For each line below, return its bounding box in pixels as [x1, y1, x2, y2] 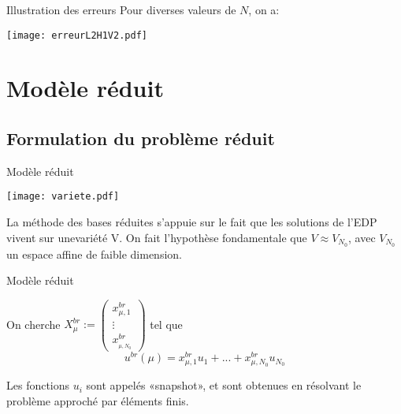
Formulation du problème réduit [6, 126, 275, 151]
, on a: [248, 2, 280, 17]
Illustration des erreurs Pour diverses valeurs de [6, 2, 236, 17]
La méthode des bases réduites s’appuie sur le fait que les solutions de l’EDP [6, 214, 377, 230]
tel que [150, 315, 183, 332]
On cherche [6, 315, 61, 332]
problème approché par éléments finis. [6, 392, 189, 408]
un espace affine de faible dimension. [6, 245, 182, 262]
